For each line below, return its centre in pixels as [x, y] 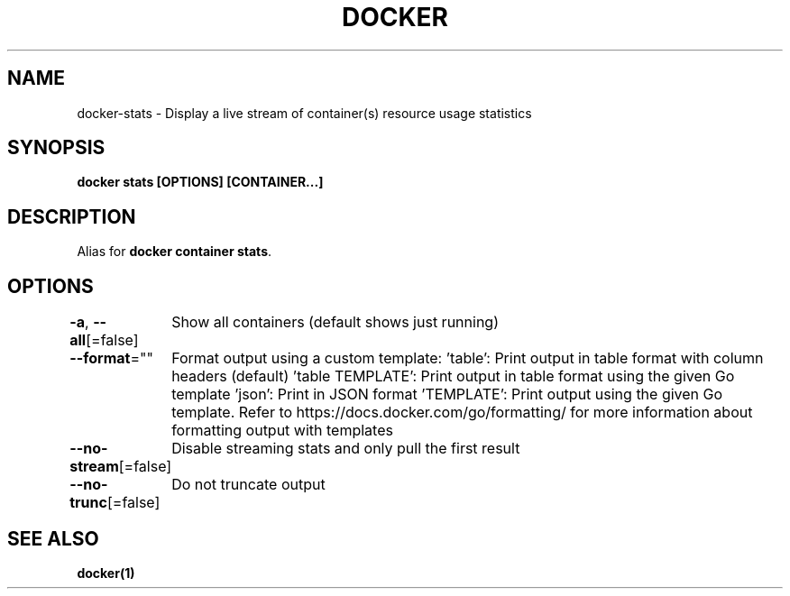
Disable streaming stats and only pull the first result [346, 449]
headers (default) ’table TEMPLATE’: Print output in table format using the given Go [453, 376]
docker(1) [106, 573]
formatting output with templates [282, 431]
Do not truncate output [248, 485]
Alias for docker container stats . [175, 252]
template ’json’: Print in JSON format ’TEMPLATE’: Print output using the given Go [447, 394]
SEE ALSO [53, 538]
